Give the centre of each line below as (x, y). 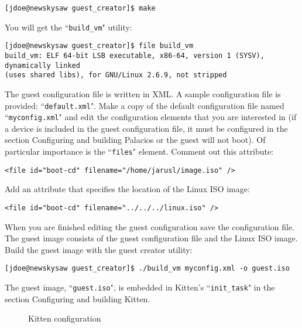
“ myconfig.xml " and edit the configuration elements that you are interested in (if (151, 117)
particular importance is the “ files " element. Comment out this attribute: (139, 151)
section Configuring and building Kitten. (78, 298)
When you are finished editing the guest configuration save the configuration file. (150, 226)
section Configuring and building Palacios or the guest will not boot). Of (135, 140)
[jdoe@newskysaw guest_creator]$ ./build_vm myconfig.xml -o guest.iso (147, 269)
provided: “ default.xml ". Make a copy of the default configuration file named (145, 105)
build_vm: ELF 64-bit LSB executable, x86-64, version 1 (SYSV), (135, 55)
